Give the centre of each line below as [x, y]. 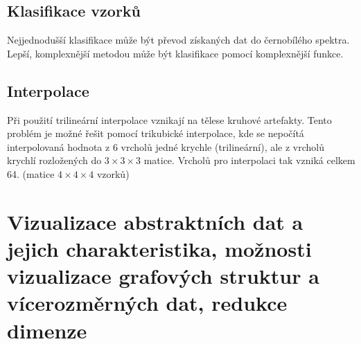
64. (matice [31, 173]
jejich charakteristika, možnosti [159, 248]
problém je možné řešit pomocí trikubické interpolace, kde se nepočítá [156, 133]
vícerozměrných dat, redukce [147, 303]
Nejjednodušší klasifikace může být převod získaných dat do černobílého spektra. [178, 40]
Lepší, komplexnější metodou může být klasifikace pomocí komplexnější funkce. [175, 53]
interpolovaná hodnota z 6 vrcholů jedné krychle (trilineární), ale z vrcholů [166, 146]
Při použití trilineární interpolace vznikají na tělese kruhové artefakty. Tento [169, 119]
